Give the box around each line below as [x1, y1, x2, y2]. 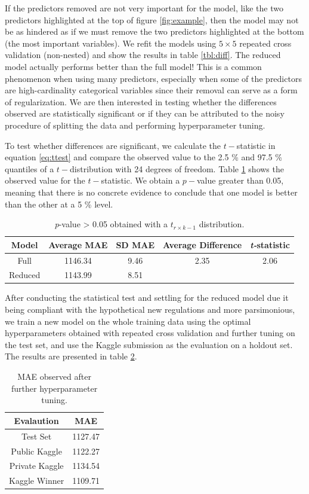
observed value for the [5, 174, 85, 187]
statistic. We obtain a [101, 174, 180, 187]
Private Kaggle [9, 459, 64, 472]
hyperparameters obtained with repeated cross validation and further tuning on [5, 327, 295, 339]
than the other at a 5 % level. [5, 197, 113, 210]
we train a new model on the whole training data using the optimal [5, 315, 251, 327]
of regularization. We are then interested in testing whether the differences [5, 95, 277, 108]
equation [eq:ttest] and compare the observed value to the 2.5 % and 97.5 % [5, 151, 282, 163]
